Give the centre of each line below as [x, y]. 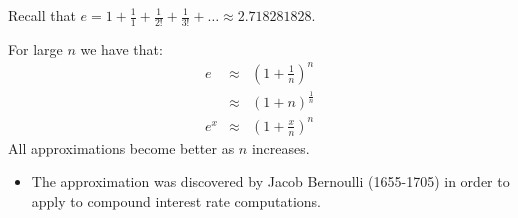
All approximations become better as [121, 147]
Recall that [42, 15]
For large [35, 48]
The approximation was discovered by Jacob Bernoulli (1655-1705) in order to [270, 181]
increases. [280, 147]
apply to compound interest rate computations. [176, 201]
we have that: [121, 48]
